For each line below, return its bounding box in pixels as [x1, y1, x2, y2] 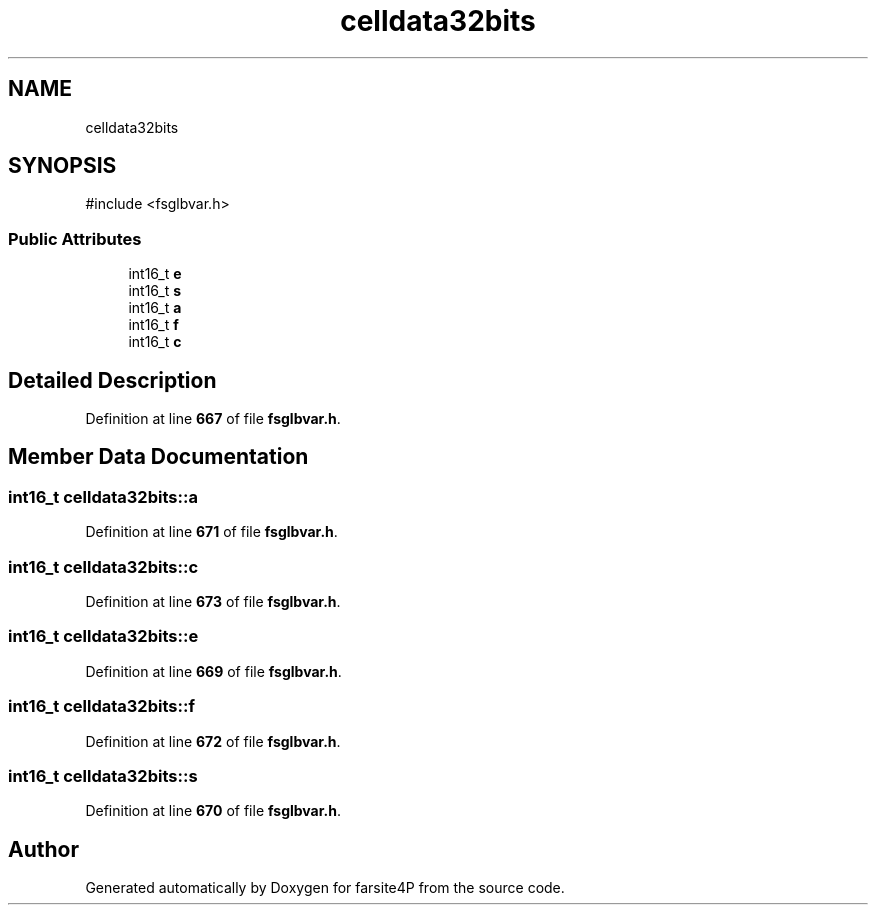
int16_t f [128, 316, 179, 334]
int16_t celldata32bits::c [8, 556, 199, 577]
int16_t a [128, 299, 182, 317]
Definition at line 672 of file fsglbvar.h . [85, 732, 341, 750]
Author [8, 836, 79, 862]
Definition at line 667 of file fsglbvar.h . [85, 410, 341, 428]
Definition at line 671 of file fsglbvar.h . [85, 523, 338, 541]
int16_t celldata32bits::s [8, 765, 198, 786]
